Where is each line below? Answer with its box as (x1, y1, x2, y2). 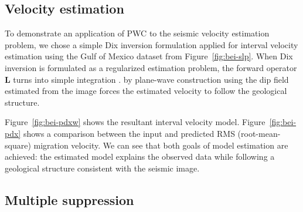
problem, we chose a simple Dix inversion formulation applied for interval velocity (5, 38, 298, 51)
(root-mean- (237, 127, 281, 139)
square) (5, 139, 31, 151)
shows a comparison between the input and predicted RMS (23, 127, 235, 139)
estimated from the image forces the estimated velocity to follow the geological (5, 85, 287, 97)
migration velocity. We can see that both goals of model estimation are (33, 139, 288, 151)
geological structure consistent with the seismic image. (5, 161, 200, 174)
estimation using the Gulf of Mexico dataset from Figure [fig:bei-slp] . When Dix (5, 50, 293, 62)
